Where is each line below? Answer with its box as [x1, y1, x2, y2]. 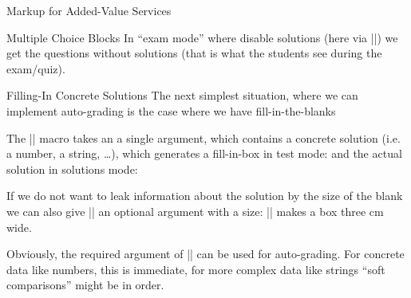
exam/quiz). [6, 60, 65, 76]
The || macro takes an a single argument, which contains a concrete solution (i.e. [6, 129, 401, 146]
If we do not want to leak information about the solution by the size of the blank [6, 187, 403, 204]
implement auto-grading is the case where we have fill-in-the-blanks [6, 102, 336, 119]
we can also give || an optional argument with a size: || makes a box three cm [6, 202, 384, 219]
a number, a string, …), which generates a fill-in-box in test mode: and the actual [6, 145, 402, 162]
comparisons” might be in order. [6, 276, 164, 293]
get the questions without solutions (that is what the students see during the [6, 45, 382, 61]
